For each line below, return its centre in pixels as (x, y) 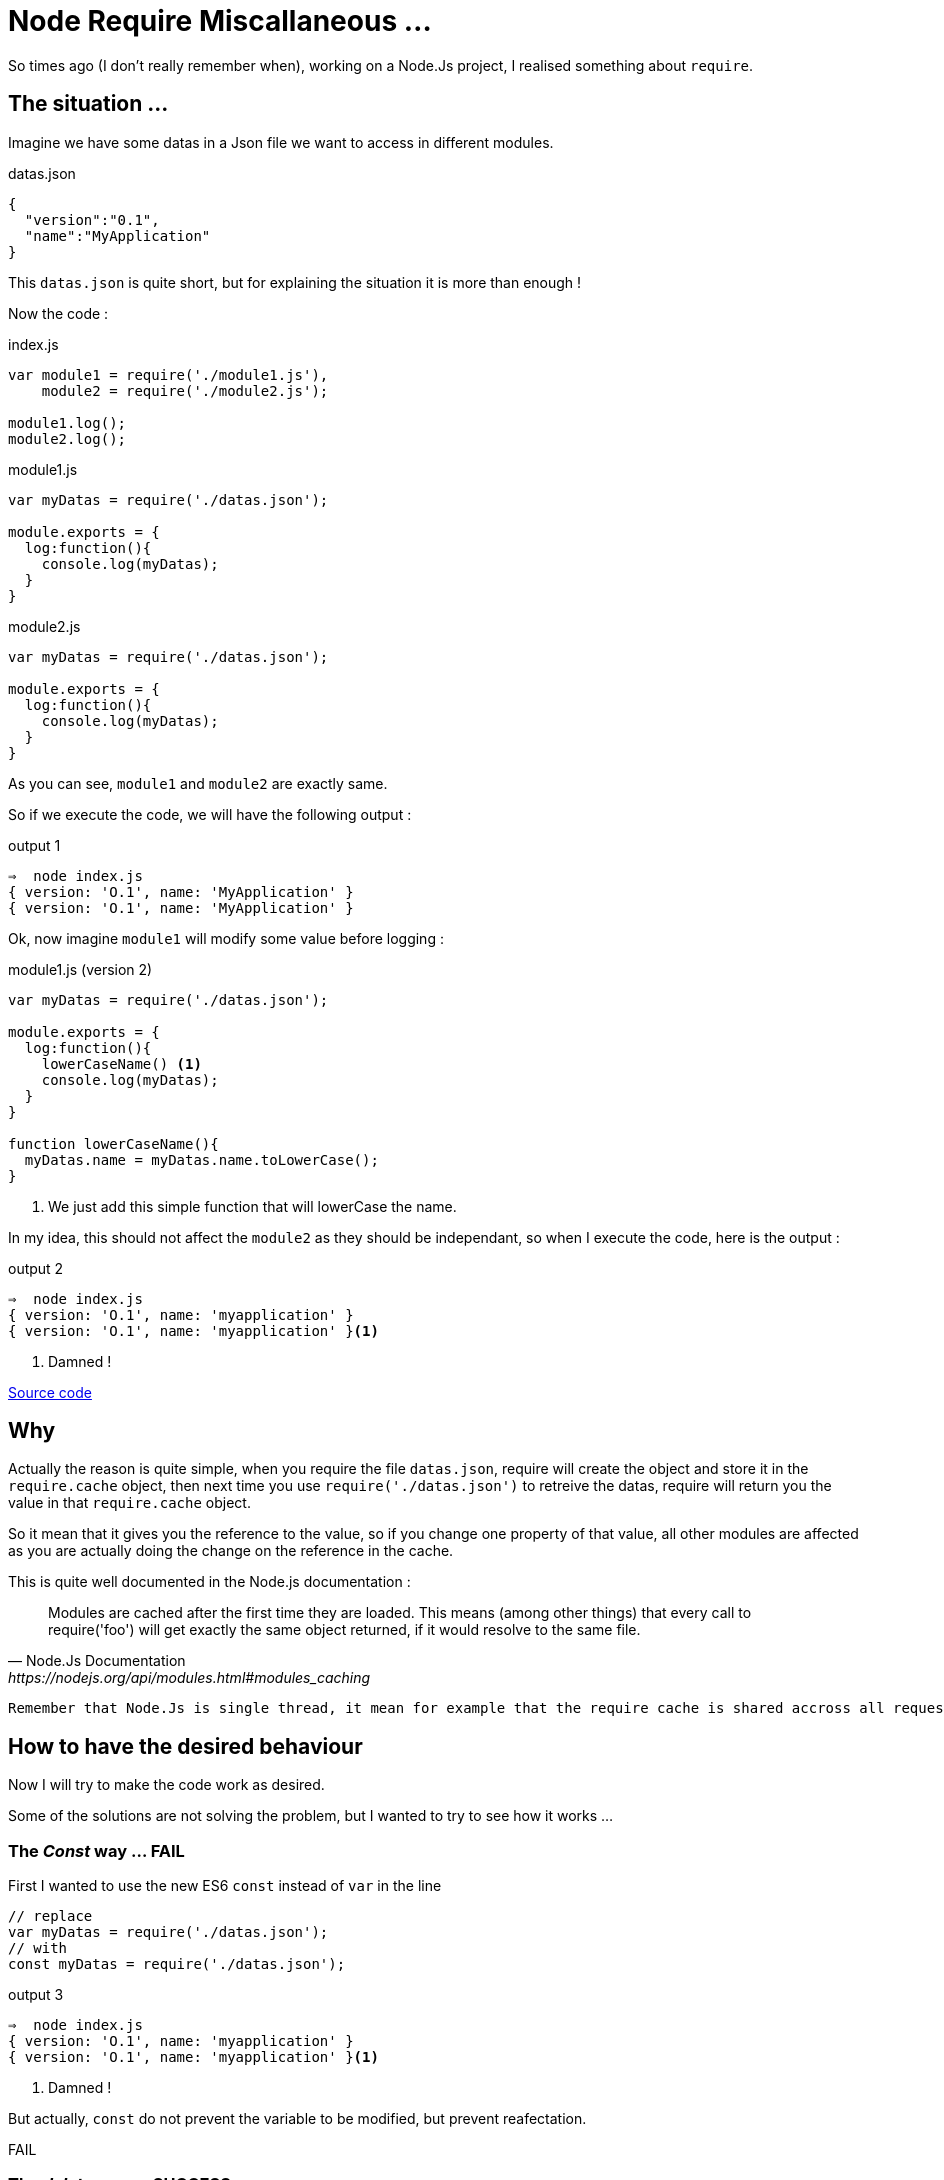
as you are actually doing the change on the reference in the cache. (231, 1551)
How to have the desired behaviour (185, 1746)
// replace (50, 1916)
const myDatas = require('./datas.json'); (177, 1964)
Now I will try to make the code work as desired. (166, 1785)
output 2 (36, 1268)
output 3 (36, 1995)
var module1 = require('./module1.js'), (168, 374)
